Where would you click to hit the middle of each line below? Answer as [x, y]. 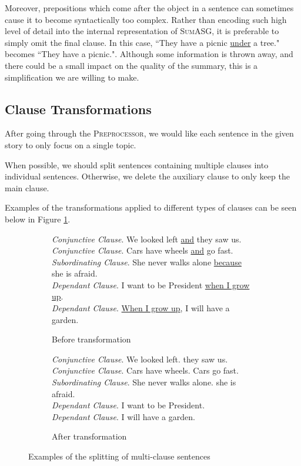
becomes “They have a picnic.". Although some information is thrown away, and [149, 54]
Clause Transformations [78, 109]
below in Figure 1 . [38, 219]
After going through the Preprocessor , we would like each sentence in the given [149, 133]
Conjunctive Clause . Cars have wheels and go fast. [143, 250]
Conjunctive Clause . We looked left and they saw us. [147, 239]
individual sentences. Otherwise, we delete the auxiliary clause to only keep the [147, 176]
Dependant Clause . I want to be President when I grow [151, 284]
